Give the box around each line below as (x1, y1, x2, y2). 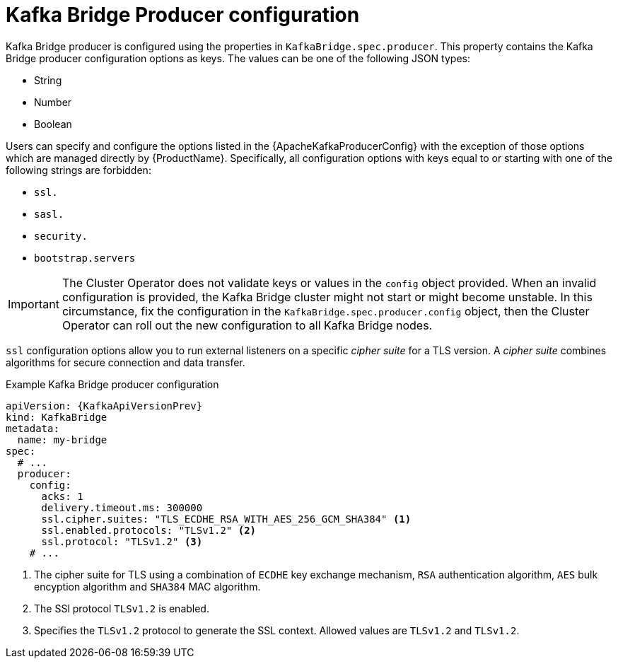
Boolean (34, 117, 72, 130)
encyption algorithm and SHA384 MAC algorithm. (34, 580, 261, 593)
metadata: (6, 422, 59, 434)
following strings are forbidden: (6, 163, 151, 176)
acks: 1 (41, 490, 83, 502)
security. (34, 230, 88, 242)
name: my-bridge (17, 433, 107, 445)
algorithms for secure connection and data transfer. (6, 356, 245, 368)
